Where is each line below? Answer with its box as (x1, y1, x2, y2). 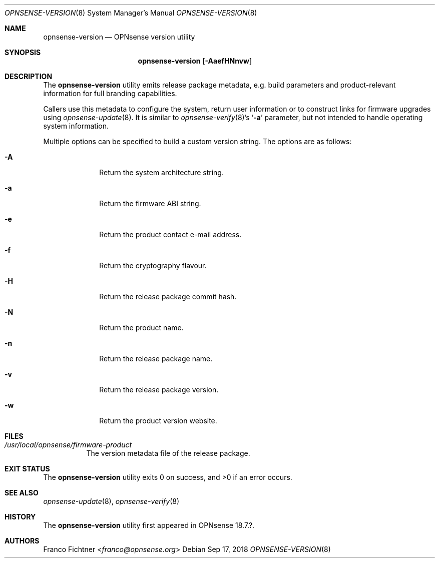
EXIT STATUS (5, 464, 50, 473)
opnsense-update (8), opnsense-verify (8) (43, 497, 179, 505)
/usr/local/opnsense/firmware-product (5, 440, 132, 449)
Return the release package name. (99, 354, 213, 363)
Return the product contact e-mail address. (99, 230, 242, 239)
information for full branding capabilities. (43, 89, 177, 98)
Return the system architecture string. (99, 168, 224, 177)
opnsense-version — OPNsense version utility (43, 33, 195, 41)
